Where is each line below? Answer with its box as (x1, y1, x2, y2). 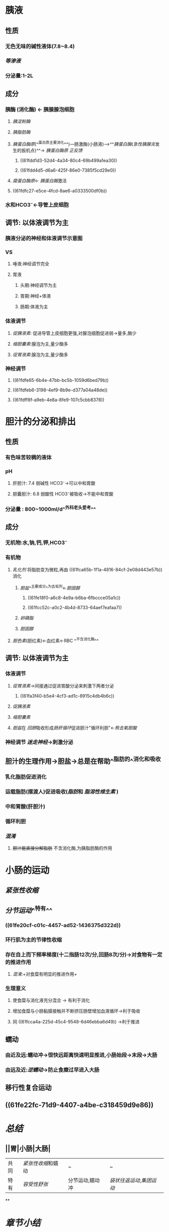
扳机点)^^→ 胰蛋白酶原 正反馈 (21, 147, 83, 153)
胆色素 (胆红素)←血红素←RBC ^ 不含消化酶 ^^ (12, 637, 99, 644)
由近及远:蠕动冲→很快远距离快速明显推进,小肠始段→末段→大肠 (5, 1051, 157, 1058)
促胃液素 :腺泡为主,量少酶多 (12, 352, 68, 358)
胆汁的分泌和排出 (5, 416, 76, 427)
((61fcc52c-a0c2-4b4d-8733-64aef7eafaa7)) (27, 605, 122, 611)
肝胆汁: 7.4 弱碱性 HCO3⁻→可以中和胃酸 (12, 480, 96, 486)
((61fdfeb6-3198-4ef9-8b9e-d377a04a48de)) (12, 387, 108, 393)
